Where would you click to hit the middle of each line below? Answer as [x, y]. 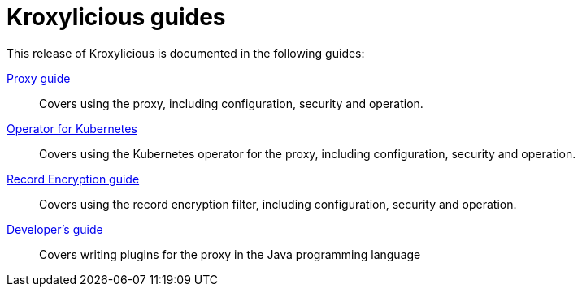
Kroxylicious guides [116, 17]
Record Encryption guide [73, 179]
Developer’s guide [55, 229]
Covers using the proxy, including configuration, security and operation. [231, 103]
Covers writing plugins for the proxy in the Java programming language [230, 254]
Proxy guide [39, 78]
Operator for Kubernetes [72, 128]
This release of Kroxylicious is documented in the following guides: [186, 53]
